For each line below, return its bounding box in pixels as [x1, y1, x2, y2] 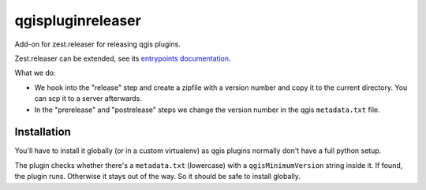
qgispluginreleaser [14, 12, 141, 29]
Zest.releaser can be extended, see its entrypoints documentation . [14, 54, 231, 63]
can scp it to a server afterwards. [34, 94, 142, 103]
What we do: [14, 68, 56, 78]
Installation [14, 125, 71, 139]
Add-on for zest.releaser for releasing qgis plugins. [14, 39, 181, 49]
